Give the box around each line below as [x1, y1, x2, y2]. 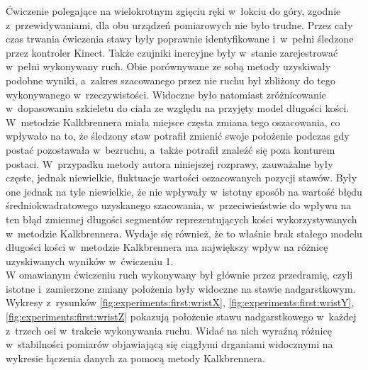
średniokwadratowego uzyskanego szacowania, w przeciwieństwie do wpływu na [6, 198, 352, 213]
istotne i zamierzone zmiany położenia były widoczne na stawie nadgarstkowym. [6, 281, 356, 296]
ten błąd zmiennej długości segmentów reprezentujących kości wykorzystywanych [6, 211, 357, 226]
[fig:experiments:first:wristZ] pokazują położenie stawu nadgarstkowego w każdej [6, 309, 357, 324]
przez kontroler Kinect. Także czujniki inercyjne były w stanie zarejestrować [6, 45, 338, 60]
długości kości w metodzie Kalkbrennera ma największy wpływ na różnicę [6, 240, 328, 254]
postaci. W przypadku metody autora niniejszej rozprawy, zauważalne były [6, 156, 333, 171]
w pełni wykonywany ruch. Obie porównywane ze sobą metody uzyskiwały [6, 59, 331, 74]
